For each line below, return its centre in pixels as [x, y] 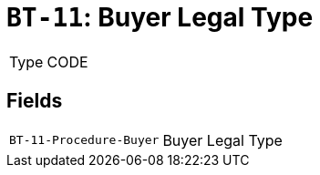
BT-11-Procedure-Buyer [84, 140]
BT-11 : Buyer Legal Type [160, 17]
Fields [35, 101]
